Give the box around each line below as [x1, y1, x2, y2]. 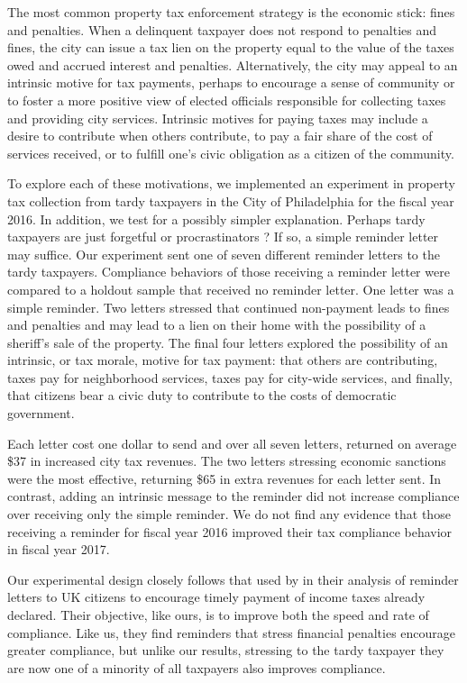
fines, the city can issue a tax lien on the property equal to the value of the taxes [7, 38, 454, 57]
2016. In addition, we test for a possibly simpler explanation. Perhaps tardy [7, 209, 426, 228]
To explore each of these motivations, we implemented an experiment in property [7, 174, 455, 193]
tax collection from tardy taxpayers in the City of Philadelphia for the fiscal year [7, 191, 454, 210]
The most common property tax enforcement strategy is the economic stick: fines [7, 3, 455, 21]
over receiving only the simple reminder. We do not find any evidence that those [7, 505, 451, 524]
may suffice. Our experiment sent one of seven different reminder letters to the [7, 244, 440, 263]
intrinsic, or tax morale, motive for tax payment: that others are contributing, [7, 351, 438, 369]
